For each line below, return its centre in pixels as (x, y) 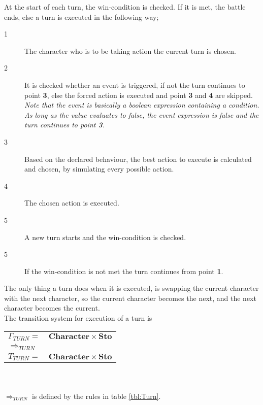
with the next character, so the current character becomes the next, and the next (130, 298)
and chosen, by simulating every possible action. (99, 169)
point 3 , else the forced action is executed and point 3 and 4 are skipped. (139, 95)
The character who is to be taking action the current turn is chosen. (130, 50)
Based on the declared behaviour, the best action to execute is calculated (138, 159)
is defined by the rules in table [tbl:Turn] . (96, 396)
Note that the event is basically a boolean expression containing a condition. (142, 105)
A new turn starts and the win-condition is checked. (105, 237)
